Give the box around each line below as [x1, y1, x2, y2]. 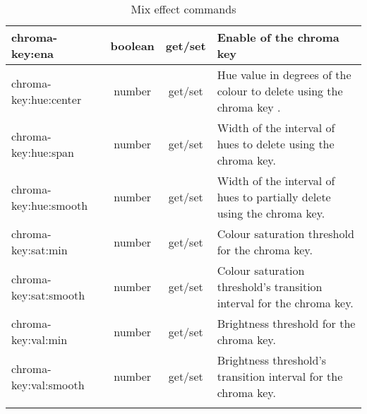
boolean [110, 37, 155, 54]
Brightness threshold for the [217, 315, 356, 331]
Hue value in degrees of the [217, 66, 351, 83]
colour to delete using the [217, 83, 343, 99]
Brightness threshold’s [217, 352, 327, 368]
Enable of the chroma [217, 29, 339, 45]
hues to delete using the [217, 136, 335, 152]
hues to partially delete [217, 189, 331, 205]
